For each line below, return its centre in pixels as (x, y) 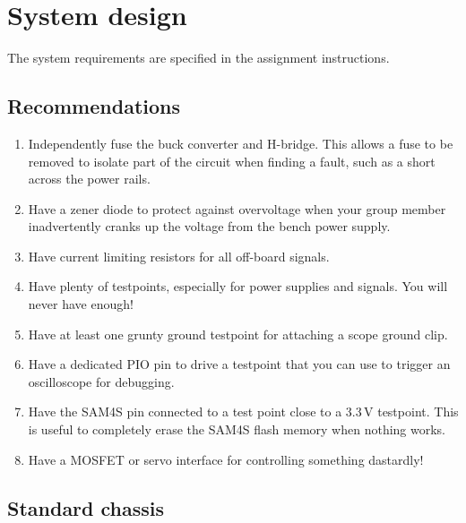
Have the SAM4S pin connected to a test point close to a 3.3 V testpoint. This (243, 412)
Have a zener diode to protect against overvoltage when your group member (237, 208)
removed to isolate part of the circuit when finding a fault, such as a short (232, 161)
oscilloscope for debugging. (101, 381)
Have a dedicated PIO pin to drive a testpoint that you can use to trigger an (239, 364)
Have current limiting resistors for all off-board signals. (179, 256)
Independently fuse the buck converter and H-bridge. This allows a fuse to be (241, 143)
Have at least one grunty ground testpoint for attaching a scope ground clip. (238, 334)
